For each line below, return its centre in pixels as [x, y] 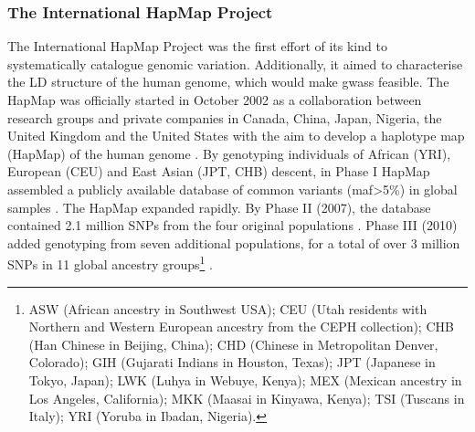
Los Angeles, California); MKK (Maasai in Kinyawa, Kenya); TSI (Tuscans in [247, 398]
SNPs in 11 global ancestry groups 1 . [110, 263]
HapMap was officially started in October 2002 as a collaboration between [215, 100]
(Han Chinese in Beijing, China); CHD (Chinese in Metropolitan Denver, [233, 344]
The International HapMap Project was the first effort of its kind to [197, 46]
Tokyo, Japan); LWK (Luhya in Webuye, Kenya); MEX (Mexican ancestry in [245, 379]
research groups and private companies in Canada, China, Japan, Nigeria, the [225, 117]
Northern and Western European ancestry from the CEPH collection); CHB [241, 327]
